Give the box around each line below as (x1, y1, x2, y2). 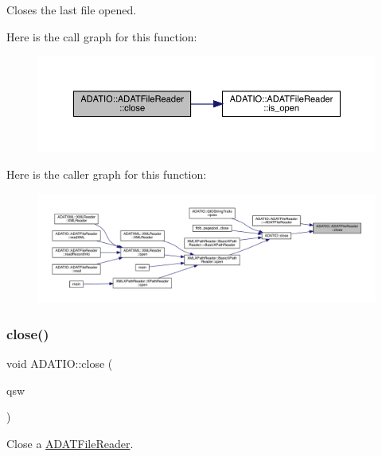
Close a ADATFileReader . (6, 435, 134, 451)
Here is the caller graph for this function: (6, 166, 207, 183)
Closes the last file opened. (6, 2, 137, 17)
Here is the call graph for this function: (6, 28, 197, 44)
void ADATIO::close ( (6, 355, 113, 372)
